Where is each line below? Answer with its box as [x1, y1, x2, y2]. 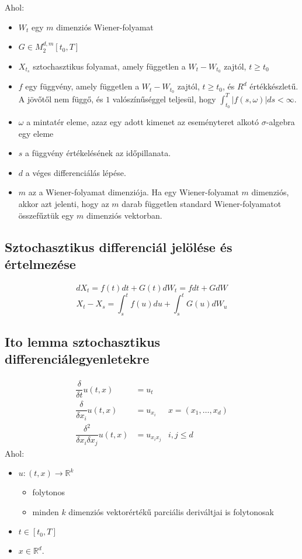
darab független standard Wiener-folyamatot [122, 198, 282, 209]
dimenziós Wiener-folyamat [56, 20, 154, 33]
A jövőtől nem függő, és [18, 92, 103, 105]
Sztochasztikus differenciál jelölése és [5, 237, 232, 256]
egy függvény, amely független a [25, 80, 140, 92]
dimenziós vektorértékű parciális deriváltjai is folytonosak [68, 505, 275, 517]
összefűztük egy [18, 209, 74, 221]
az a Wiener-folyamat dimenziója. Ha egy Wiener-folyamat [28, 186, 239, 198]
